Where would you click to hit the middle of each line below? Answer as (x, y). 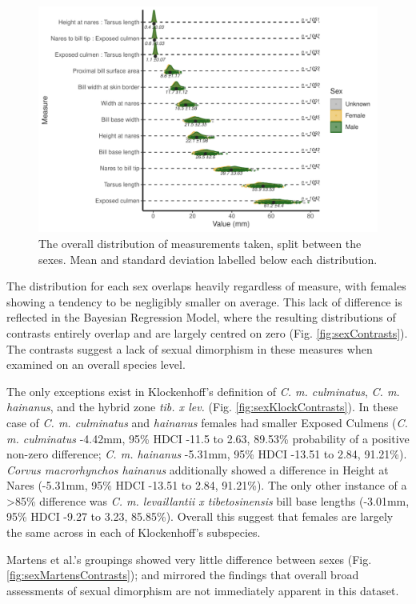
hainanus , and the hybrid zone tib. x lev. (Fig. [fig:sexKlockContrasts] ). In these (202, 407)
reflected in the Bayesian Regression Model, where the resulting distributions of (201, 317)
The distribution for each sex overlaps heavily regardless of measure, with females (206, 286)
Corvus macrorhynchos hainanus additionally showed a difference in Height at (198, 469)
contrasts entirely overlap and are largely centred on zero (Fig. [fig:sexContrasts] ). (207, 332)
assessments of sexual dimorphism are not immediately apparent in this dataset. (203, 590)
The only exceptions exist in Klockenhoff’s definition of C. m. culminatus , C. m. (203, 391)
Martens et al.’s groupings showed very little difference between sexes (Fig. (189, 559)
